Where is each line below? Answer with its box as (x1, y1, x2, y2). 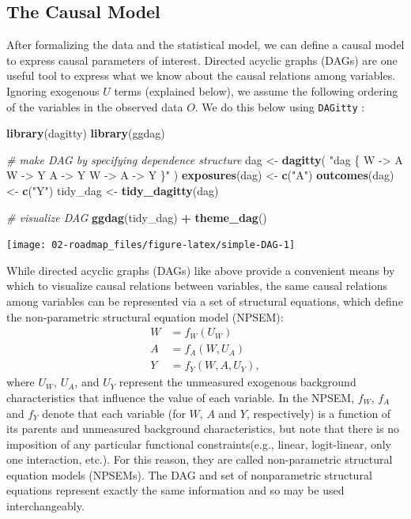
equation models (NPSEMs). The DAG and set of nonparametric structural (6, 466, 372, 483)
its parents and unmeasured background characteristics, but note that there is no (6, 420, 399, 437)
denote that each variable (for (42, 404, 186, 421)
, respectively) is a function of (246, 404, 391, 421)
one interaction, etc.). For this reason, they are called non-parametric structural (6, 451, 393, 468)
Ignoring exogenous (6, 82, 100, 99)
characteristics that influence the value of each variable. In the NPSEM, (6, 389, 355, 405)
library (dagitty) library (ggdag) (6, 125, 165, 141)
